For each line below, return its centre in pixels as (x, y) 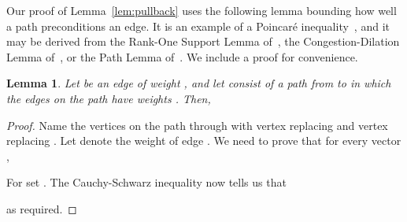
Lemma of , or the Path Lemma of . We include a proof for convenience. (182, 56)
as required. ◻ (42, 208)
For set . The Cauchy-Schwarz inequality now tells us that (146, 182)
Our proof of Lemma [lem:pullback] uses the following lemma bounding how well (202, 10)
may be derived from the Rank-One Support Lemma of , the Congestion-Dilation (203, 41)
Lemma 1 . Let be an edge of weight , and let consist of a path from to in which (199, 83)
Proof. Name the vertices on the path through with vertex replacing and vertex (197, 125)
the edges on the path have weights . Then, (109, 98)
